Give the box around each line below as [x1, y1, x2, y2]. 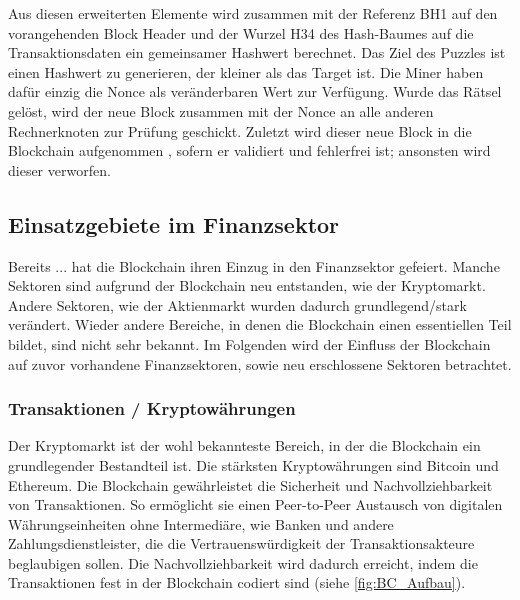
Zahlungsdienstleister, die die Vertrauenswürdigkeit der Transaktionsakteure [8, 533, 475, 554]
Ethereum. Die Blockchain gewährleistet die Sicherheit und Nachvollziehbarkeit [8, 474, 493, 495]
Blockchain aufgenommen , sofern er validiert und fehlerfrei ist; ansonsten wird [8, 140, 491, 161]
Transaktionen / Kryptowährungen [8, 396, 296, 421]
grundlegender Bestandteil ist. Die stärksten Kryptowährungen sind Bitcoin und [8, 454, 499, 475]
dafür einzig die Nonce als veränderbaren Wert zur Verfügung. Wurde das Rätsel [8, 81, 502, 102]
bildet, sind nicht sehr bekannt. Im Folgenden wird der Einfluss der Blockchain [8, 333, 491, 354]
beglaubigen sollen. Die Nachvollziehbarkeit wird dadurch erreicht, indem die [8, 552, 478, 573]
